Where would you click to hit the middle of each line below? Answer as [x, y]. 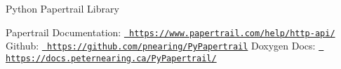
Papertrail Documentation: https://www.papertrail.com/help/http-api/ [170, 32]
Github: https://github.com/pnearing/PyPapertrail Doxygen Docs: [161, 46]
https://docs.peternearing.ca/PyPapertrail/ [111, 58]
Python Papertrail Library [62, 8]
